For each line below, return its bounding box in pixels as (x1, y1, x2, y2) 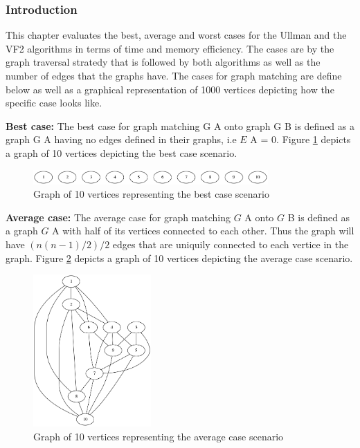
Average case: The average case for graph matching (6, 209, 231, 224)
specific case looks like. (6, 95, 102, 110)
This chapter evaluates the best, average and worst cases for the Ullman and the (6, 28, 347, 42)
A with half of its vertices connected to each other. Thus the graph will (52, 223, 354, 238)
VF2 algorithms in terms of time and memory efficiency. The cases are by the (6, 41, 334, 55)
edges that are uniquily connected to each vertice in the (112, 237, 349, 252)
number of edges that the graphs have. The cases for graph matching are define (6, 68, 342, 82)
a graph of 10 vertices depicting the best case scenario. (6, 145, 237, 160)
